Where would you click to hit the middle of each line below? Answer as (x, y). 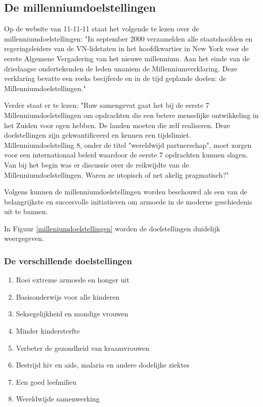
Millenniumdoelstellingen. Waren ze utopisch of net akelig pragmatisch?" (117, 174)
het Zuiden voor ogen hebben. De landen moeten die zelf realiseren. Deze (117, 125)
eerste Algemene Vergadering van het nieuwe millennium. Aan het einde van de (127, 58)
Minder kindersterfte (48, 331)
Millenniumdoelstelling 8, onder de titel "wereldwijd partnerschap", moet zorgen (128, 145)
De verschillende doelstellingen (68, 261)
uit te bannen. (26, 211)
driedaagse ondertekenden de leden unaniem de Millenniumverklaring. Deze (121, 68)
